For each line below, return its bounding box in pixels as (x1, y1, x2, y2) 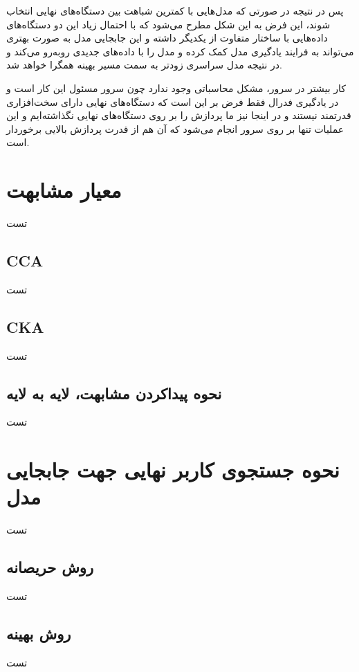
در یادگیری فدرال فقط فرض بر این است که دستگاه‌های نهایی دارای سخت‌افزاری (6, 94, 339, 109)
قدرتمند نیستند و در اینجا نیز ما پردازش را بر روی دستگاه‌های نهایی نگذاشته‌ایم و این (6, 108, 351, 122)
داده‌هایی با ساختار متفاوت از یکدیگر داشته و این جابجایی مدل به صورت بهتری (6, 30, 328, 45)
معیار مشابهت (6, 176, 122, 204)
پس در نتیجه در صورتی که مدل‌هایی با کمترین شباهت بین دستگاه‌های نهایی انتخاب (6, 3, 344, 17)
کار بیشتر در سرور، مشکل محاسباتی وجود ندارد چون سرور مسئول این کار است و (6, 80, 346, 95)
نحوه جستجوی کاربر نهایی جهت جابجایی (6, 455, 340, 484)
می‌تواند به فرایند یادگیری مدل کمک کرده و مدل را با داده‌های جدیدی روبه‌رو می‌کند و (6, 44, 354, 58)
